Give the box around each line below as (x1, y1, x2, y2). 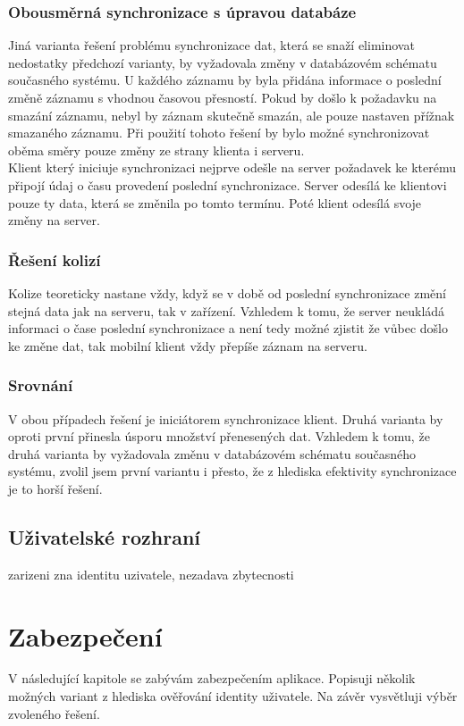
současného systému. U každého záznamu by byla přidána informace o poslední (8, 71, 442, 89)
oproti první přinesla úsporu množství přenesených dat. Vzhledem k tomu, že (8, 427, 430, 446)
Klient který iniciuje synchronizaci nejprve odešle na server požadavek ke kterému (8, 158, 456, 177)
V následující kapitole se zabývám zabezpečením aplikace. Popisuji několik (8, 669, 416, 688)
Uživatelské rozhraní (8, 522, 201, 550)
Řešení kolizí (8, 248, 101, 271)
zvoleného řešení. (8, 704, 100, 722)
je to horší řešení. (8, 479, 103, 497)
